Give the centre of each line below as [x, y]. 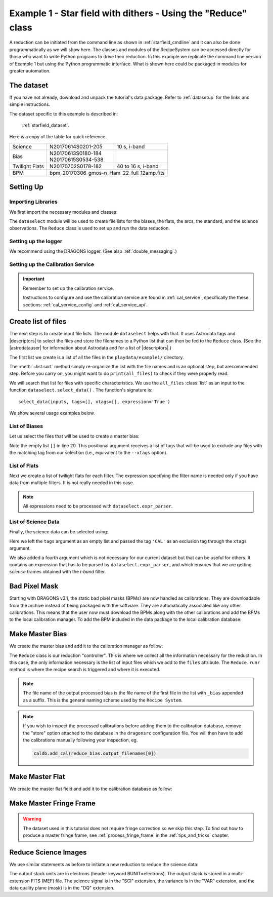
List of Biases [26, 426]
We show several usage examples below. [52, 413]
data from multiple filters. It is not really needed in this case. [72, 483]
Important [34, 279]
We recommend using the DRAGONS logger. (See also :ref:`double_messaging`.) [93, 251]
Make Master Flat [37, 777]
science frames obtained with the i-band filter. [58, 572]
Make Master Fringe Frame [53, 803]
